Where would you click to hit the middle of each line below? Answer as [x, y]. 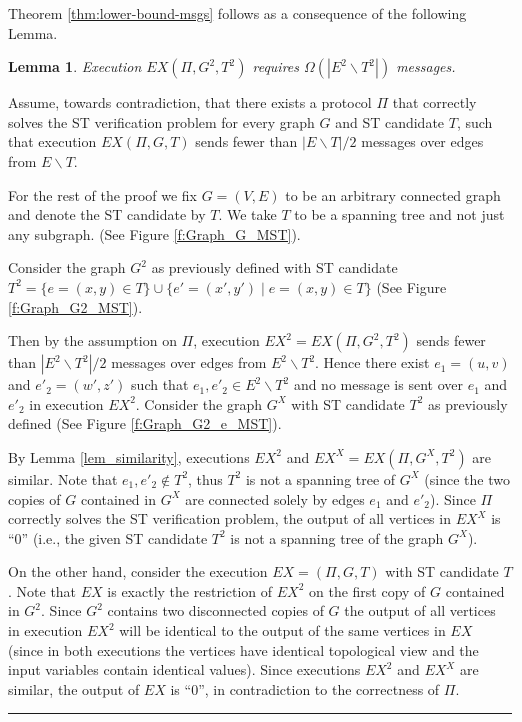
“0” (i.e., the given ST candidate [108, 537]
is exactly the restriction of [190, 590]
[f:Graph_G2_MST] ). [75, 306]
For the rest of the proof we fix [102, 194]
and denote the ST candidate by [107, 214]
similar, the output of [74, 688]
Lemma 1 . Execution [75, 66]
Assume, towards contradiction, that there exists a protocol [190, 102]
